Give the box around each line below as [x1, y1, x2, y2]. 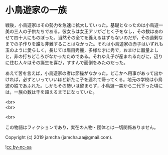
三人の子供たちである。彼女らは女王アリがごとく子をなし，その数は [14, 28, 154, 34]
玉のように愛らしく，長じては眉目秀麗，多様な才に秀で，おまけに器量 [5, 47, 150, 53]
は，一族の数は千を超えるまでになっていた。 [5, 88, 97, 95]
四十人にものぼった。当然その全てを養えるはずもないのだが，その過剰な [14, 34, 163, 40]
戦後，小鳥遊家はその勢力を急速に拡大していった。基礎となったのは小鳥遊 [5, 22, 159, 28]
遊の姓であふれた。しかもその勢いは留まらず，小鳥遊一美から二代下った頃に [5, 82, 163, 88]
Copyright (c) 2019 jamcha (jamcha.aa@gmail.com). [5, 134, 113, 140]
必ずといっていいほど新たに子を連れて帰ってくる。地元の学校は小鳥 [22, 76, 163, 82]
